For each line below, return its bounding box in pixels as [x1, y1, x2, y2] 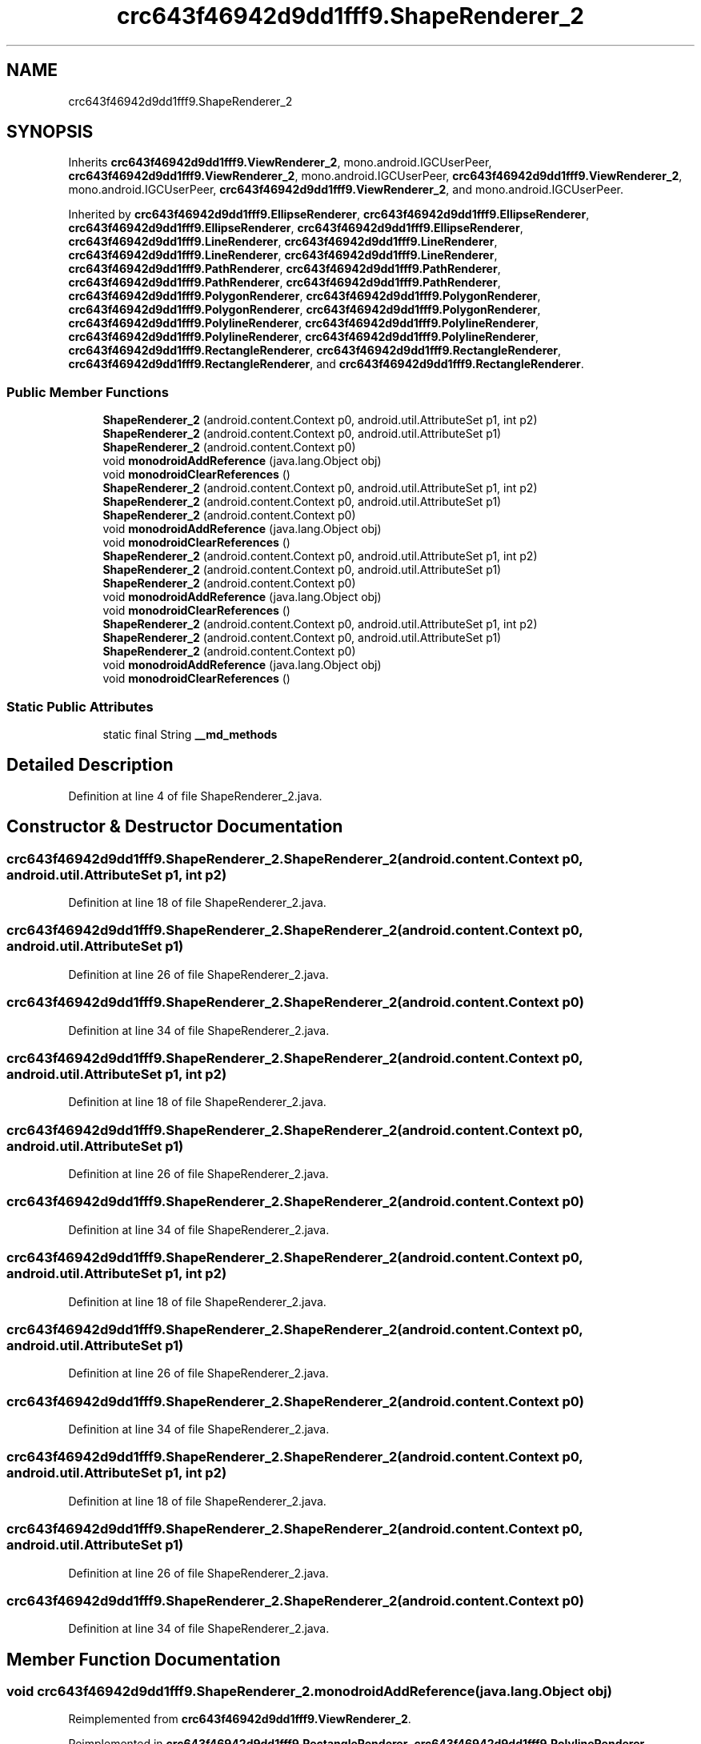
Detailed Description [6, 755, 174, 776]
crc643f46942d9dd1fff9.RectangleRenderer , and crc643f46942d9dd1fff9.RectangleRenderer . [68, 357, 584, 371]
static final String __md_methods [102, 727, 278, 741]
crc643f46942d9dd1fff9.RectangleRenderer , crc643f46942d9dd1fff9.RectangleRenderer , [68, 343, 562, 358]
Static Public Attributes [6, 698, 154, 715]
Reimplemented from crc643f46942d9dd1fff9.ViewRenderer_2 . [68, 1712, 411, 1726]
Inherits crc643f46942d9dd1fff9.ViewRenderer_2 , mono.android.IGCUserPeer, [68, 155, 492, 170]
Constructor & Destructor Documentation [6, 816, 343, 837]
